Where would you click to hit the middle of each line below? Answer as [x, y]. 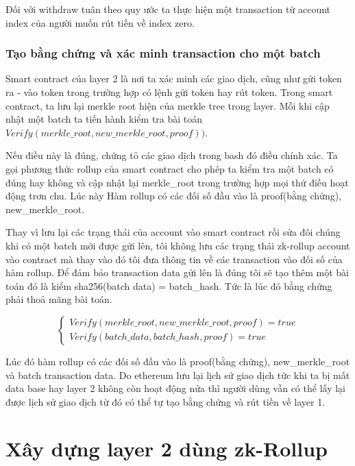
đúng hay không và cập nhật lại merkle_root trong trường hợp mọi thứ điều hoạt [177, 182]
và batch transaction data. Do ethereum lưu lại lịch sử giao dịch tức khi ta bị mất [178, 375]
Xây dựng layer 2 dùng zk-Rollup [167, 449]
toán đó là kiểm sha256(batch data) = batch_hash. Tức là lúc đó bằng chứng [169, 285]
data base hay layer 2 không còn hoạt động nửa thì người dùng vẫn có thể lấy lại [175, 388]
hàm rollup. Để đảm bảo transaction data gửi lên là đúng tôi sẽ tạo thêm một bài [177, 272]
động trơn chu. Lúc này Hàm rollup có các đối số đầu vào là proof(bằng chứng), [174, 196]
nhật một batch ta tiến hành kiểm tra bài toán [104, 119]
